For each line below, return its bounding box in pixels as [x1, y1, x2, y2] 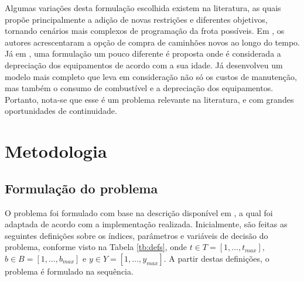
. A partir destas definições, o [163, 252, 269, 264]
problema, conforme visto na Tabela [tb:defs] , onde [5, 241, 187, 253]
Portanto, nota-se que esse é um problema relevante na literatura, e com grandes [5, 93, 294, 105]
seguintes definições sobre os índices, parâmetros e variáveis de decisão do [5, 229, 268, 241]
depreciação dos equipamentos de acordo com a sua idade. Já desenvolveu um [5, 58, 283, 71]
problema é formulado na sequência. [5, 265, 134, 277]
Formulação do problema [5, 179, 158, 197]
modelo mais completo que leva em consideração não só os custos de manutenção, [5, 70, 297, 82]
